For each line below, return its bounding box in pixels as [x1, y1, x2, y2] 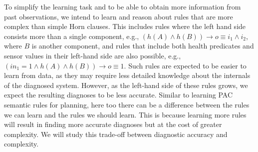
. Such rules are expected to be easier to [124, 60, 247, 70]
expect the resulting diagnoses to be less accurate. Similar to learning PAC [4, 89, 233, 100]
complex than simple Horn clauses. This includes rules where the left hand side [4, 21, 246, 31]
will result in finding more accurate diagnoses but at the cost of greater [4, 119, 222, 129]
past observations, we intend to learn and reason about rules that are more [4, 11, 233, 21]
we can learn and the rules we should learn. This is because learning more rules [4, 109, 247, 119]
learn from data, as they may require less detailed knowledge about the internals [4, 70, 251, 80]
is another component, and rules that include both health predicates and [31, 40, 254, 51]
